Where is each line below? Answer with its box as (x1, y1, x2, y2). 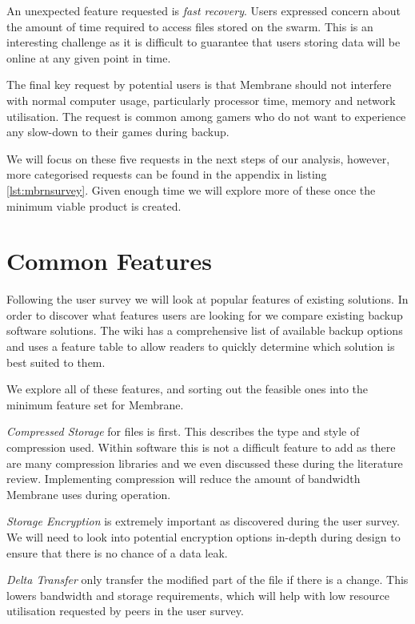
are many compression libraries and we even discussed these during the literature (6, 454, 403, 471)
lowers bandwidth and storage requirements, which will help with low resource (6, 586, 389, 603)
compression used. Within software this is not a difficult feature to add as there (6, 439, 396, 455)
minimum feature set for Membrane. (6, 396, 184, 413)
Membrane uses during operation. (6, 485, 171, 502)
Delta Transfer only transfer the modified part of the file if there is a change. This (6, 571, 409, 588)
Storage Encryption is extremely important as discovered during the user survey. (6, 513, 400, 529)
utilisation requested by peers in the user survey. (6, 602, 244, 619)
